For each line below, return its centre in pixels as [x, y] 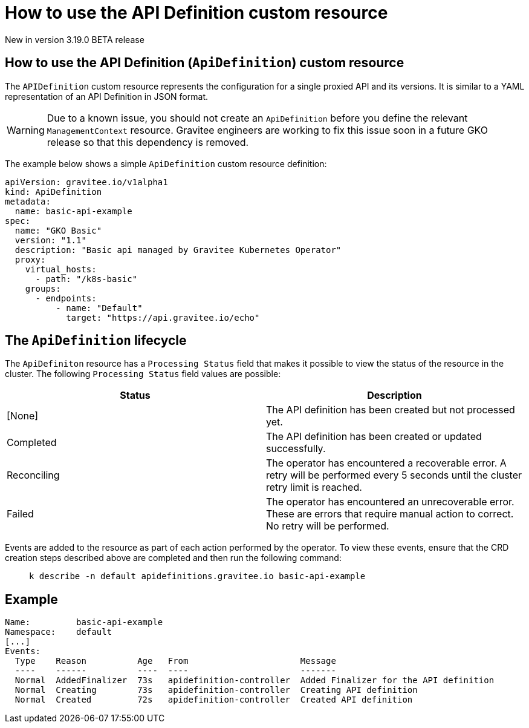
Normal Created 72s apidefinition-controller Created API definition [214, 700]
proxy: [30, 259]
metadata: [28, 201]
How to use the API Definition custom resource [196, 13]
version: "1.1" [50, 240]
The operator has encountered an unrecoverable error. [390, 502]
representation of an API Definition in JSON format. [106, 96]
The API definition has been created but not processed [391, 410]
